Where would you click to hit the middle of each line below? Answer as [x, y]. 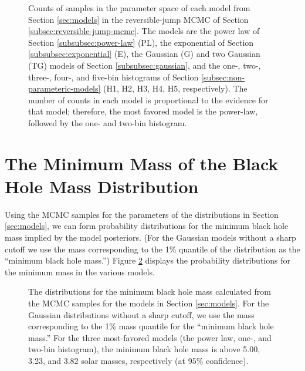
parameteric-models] [65, 88]
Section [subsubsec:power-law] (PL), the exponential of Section [141, 42]
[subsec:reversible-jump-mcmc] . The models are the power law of [144, 31]
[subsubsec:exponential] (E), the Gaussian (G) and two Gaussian [144, 54]
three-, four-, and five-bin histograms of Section [113, 77]
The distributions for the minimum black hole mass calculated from [150, 291]
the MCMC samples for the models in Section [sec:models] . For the [149, 303]
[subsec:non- [223, 77]
